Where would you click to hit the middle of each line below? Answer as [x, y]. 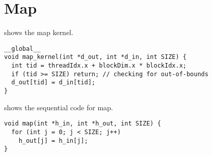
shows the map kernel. [39, 32]
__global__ [22, 49]
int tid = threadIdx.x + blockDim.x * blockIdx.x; [99, 66]
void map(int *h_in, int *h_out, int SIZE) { [83, 124]
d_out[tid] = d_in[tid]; [53, 83]
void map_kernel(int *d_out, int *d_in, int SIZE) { [95, 57]
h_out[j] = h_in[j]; [53, 141]
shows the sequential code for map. [59, 107]
